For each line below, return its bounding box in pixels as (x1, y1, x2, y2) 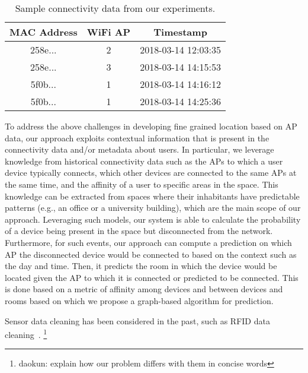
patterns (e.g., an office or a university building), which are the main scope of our (5, 201, 301, 214)
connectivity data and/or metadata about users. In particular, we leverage (5, 143, 274, 156)
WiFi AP (86, 25, 131, 39)
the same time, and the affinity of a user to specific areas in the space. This (5, 178, 278, 190)
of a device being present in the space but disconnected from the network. (5, 225, 273, 237)
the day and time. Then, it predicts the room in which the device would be (5, 260, 277, 272)
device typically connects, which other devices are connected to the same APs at (5, 166, 297, 179)
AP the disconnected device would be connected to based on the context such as (5, 248, 297, 260)
